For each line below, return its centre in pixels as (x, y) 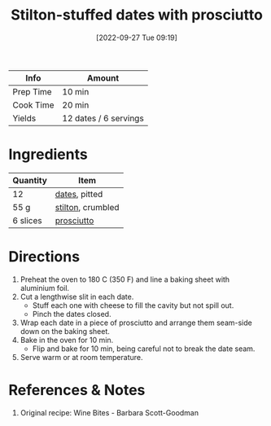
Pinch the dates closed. (72, 314)
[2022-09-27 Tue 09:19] (137, 37)
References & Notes (77, 390)
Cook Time (33, 105)
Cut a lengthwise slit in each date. (77, 296)
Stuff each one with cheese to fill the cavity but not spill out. (133, 305)
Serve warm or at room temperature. (81, 357)
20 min (76, 105)
